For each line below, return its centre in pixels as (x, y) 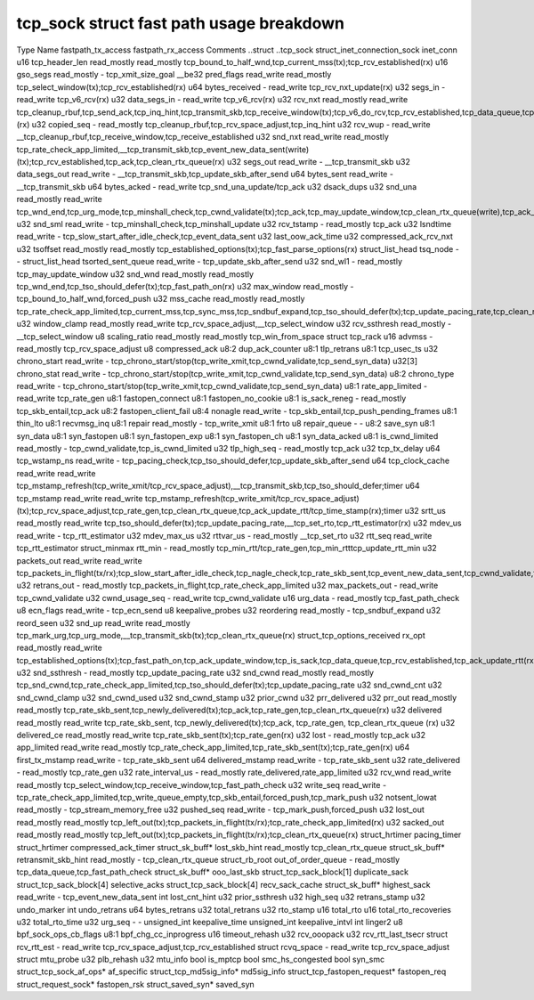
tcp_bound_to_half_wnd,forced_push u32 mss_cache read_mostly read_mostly (161, 299)
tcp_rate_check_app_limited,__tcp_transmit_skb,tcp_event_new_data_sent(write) (163, 149)
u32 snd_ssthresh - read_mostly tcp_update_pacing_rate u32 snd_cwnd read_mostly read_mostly (195, 673)
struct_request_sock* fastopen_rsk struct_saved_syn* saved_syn (136, 984)
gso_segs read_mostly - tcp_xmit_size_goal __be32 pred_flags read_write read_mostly (174, 75)
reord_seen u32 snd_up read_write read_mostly (103, 622)
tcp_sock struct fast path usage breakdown (180, 23)
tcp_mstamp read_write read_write (80, 498)
